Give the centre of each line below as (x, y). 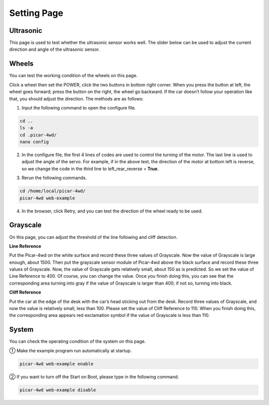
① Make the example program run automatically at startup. (70, 350)
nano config (34, 142)
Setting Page (36, 13)
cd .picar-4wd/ (38, 135)
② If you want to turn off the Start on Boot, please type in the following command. (94, 377)
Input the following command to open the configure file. (79, 107)
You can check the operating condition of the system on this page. (77, 341)
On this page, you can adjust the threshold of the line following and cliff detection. (93, 237)
